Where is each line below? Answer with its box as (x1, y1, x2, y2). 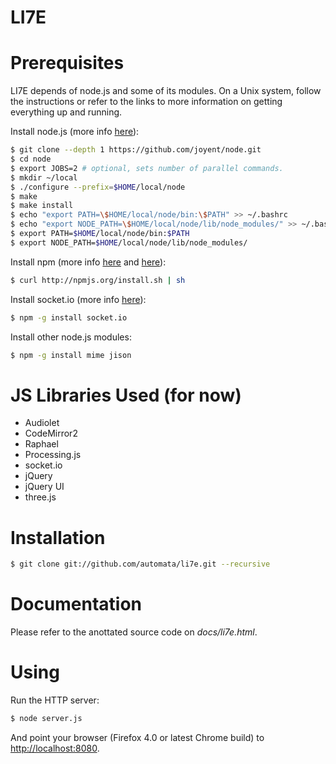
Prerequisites (10, 52, 125, 75)
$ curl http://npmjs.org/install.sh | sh (10, 275, 186, 285)
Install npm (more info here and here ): (10, 256, 167, 268)
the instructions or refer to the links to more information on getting (10, 96, 283, 108)
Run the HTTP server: (10, 694, 100, 706)
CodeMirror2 (24, 427, 78, 440)
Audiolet (24, 417, 60, 429)
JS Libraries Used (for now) (10, 384, 242, 406)
